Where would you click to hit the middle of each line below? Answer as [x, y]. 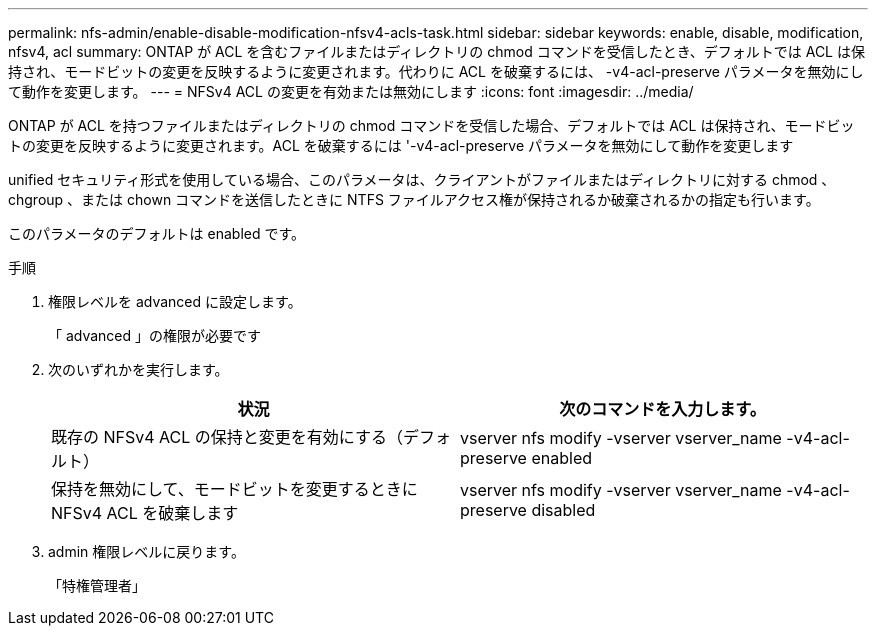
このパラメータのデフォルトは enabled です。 [157, 233]
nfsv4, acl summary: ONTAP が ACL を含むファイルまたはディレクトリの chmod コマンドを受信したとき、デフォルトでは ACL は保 [436, 51]
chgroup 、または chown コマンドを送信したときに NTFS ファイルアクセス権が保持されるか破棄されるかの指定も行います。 [414, 199]
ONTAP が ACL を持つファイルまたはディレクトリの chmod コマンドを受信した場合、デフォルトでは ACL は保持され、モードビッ [431, 125]
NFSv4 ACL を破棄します [145, 513]
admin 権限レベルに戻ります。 [146, 551]
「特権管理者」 [97, 585]
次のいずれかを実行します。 [138, 369]
